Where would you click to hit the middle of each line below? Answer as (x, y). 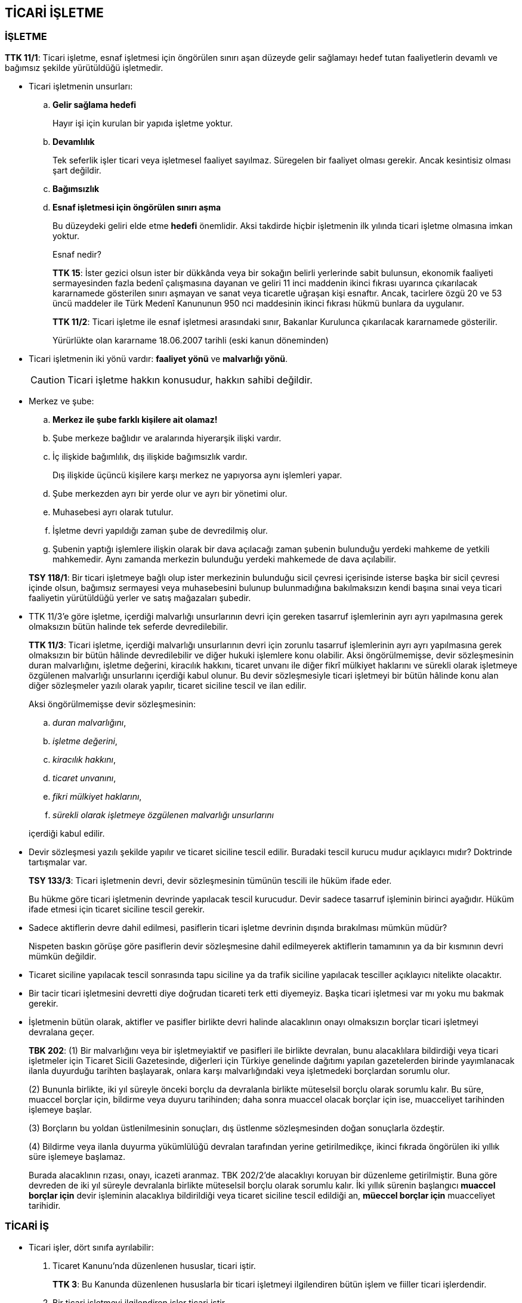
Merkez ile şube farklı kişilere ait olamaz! (135, 419)
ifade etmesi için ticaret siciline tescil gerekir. (117, 909)
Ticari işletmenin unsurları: (81, 86)
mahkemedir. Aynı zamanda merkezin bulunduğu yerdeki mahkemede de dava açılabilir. (224, 559)
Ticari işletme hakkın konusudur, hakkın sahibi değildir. (190, 380)
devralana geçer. (62, 1032)
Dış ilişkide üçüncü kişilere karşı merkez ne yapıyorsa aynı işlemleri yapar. (197, 475)
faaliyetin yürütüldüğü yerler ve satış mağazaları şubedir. (140, 598)
